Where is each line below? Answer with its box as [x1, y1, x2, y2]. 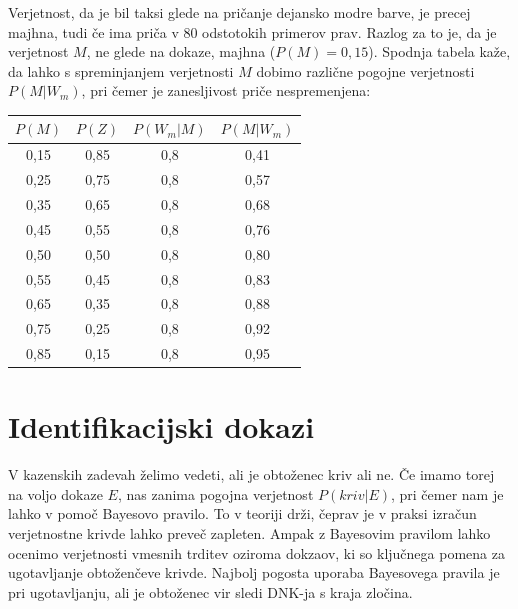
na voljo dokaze [8, 483, 103, 504]
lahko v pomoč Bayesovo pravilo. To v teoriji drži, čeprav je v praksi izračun [8, 503, 477, 524]
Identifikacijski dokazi [8, 406, 315, 447]
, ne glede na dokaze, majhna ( [86, 41, 276, 62]
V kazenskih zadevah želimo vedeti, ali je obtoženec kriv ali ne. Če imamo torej [8, 464, 495, 485]
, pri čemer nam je [390, 483, 504, 504]
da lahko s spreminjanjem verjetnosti [8, 60, 234, 81]
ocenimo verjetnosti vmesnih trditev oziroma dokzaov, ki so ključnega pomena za [8, 542, 505, 563]
